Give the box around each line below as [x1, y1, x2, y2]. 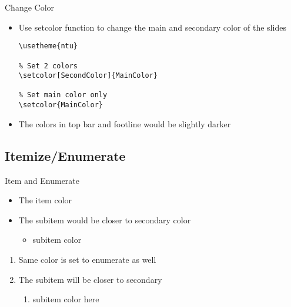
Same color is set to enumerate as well [18, 253, 156, 265]
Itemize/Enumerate [5, 146, 126, 164]
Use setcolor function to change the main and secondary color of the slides [18, 21, 286, 33]
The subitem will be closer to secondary [18, 273, 162, 285]
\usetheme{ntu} [18, 42, 78, 51]
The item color [18, 194, 72, 206]
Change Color [5, 1, 55, 13]
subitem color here [32, 293, 99, 305]
